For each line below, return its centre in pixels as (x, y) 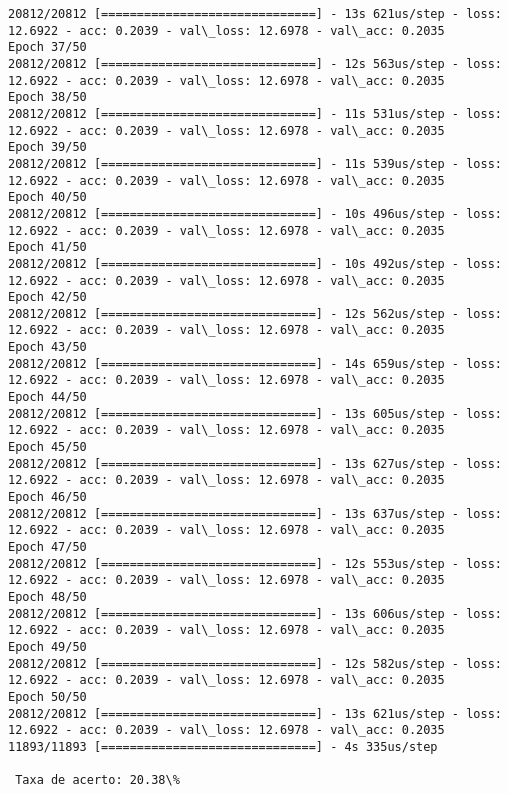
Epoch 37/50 (47, 47)
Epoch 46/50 (47, 497)
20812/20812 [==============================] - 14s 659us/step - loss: (255, 363)
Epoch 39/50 (47, 147)
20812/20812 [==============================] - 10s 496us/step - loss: (255, 213)
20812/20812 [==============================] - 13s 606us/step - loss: (255, 613)
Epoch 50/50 (47, 696)
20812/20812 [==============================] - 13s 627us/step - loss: (255, 463)
